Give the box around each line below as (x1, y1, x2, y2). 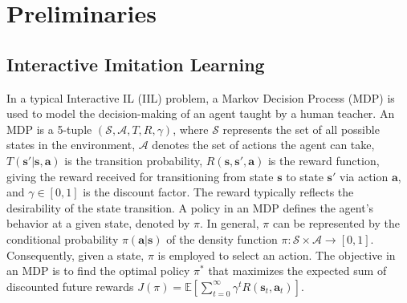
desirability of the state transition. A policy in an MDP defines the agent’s (6, 199, 374, 216)
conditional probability (6, 230, 119, 247)
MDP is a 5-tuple (6, 120, 92, 137)
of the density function (166, 230, 278, 247)
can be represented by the (272, 215, 400, 232)
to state (286, 168, 324, 184)
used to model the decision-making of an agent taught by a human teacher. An (6, 105, 395, 122)
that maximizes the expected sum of (208, 262, 387, 279)
